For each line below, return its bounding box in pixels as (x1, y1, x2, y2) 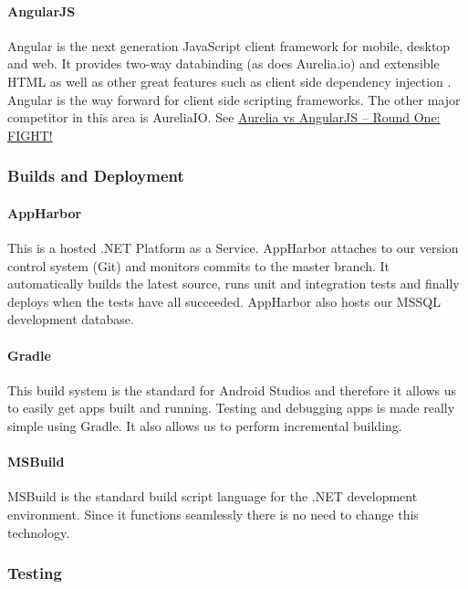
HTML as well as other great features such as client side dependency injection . (7, 71, 452, 90)
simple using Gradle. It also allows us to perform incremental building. (7, 415, 402, 435)
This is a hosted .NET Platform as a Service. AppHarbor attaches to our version (7, 238, 459, 257)
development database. (7, 310, 134, 329)
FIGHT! (7, 125, 53, 144)
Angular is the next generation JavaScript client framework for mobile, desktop (7, 36, 451, 55)
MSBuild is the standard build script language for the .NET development (7, 487, 418, 506)
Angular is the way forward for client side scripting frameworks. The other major (7, 89, 461, 109)
